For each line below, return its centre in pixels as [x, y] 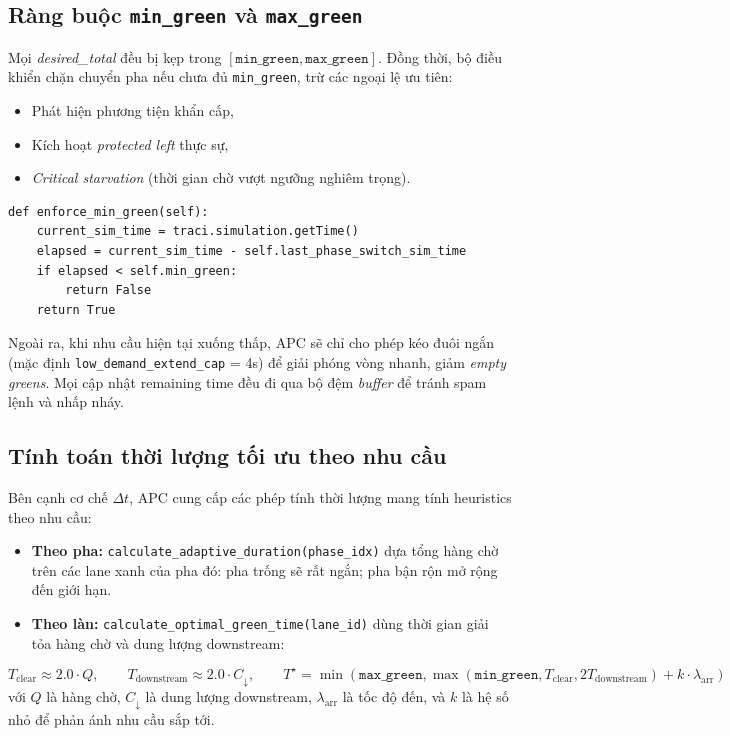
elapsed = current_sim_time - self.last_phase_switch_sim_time [251, 251]
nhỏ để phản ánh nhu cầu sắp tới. [111, 718]
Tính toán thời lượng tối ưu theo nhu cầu [227, 455]
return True [76, 309]
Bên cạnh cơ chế [58, 497]
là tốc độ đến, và [394, 695]
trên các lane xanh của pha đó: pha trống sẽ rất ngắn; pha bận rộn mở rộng [264, 569]
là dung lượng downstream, [228, 695]
